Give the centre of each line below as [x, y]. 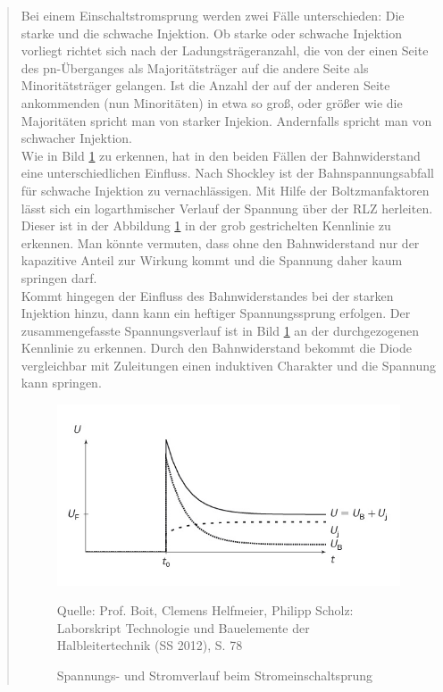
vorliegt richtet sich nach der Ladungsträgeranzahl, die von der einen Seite [225, 50]
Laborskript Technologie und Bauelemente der [183, 627]
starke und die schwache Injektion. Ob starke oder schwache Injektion [212, 33]
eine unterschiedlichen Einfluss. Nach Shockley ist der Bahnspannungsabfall [227, 173]
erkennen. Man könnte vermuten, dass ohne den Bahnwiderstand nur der [220, 242]
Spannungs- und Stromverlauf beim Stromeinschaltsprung [214, 675]
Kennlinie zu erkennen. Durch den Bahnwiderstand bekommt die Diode [216, 348]
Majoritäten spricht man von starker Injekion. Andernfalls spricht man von [226, 120]
